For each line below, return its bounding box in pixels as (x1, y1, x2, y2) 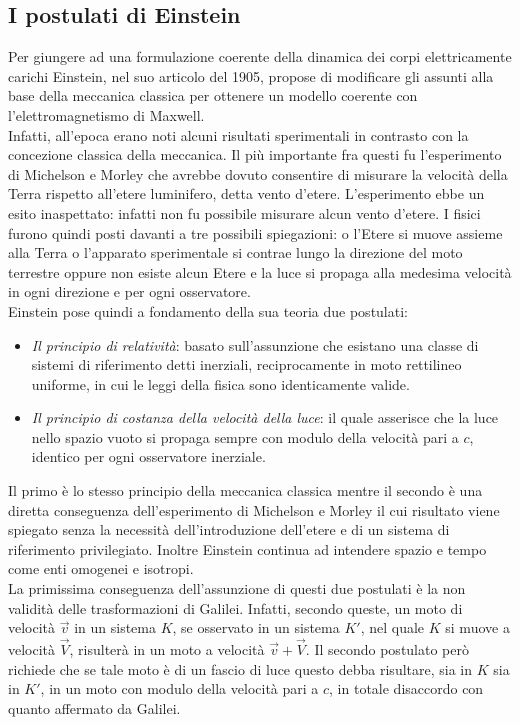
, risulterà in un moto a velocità (69, 639, 265, 660)
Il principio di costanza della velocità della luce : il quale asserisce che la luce (31, 407, 499, 428)
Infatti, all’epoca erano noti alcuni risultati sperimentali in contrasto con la (8, 124, 469, 145)
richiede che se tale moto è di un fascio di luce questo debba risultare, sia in (8, 658, 473, 679)
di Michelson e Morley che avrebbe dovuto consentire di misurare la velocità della (8, 163, 508, 184)
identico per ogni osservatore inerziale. (31, 446, 266, 467)
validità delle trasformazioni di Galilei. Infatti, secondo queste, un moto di (8, 597, 463, 618)
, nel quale (360, 617, 425, 638)
